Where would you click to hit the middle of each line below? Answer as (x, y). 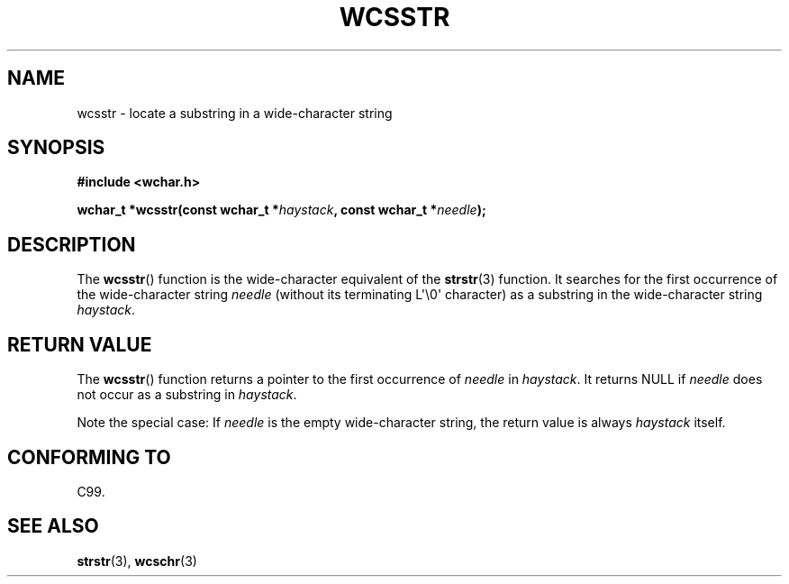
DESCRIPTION (72, 244)
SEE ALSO (53, 526)
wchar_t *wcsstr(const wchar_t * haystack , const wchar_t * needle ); (281, 210)
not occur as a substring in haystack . (187, 395)
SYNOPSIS (56, 148)
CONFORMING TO (89, 457)
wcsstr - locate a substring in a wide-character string (235, 113)
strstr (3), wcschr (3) (137, 561)
